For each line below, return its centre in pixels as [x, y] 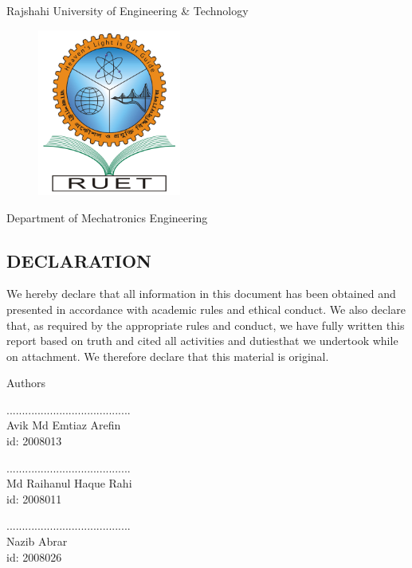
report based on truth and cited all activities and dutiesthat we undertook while [202, 341]
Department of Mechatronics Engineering [107, 217]
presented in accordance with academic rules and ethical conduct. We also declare [206, 309]
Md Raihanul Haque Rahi [69, 483]
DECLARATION [79, 260]
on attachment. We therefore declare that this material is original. [168, 356]
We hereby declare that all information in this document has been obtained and [201, 294]
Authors [26, 383]
